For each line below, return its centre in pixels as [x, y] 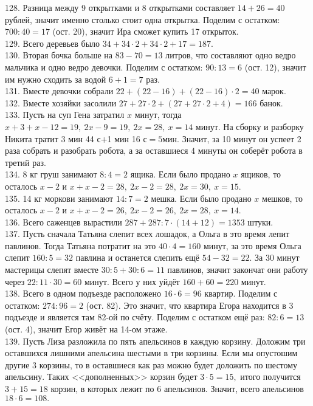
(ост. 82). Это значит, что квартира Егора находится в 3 [190, 305]
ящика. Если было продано [180, 174]
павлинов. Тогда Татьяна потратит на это [81, 245]
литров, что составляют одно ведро [231, 55]
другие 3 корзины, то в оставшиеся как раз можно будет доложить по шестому [151, 364]
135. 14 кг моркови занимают [59, 198]
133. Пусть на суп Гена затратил [65, 115]
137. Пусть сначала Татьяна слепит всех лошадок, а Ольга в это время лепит [147, 234]
